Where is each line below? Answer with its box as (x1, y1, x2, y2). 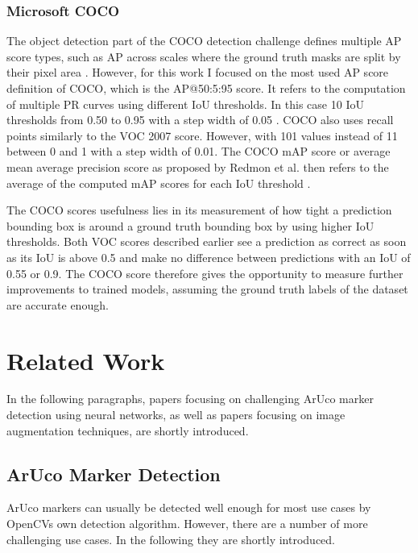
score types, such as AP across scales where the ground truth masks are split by (6, 48, 401, 64)
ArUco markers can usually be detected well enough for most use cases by (6, 499, 371, 516)
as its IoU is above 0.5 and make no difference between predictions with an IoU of (6, 248, 411, 265)
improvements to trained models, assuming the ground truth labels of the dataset (6, 281, 408, 297)
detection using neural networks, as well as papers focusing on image (6, 406, 346, 423)
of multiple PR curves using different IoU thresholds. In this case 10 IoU (6, 95, 364, 112)
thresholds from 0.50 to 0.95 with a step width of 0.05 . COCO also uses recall (6, 111, 394, 128)
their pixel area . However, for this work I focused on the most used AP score (6, 64, 389, 81)
